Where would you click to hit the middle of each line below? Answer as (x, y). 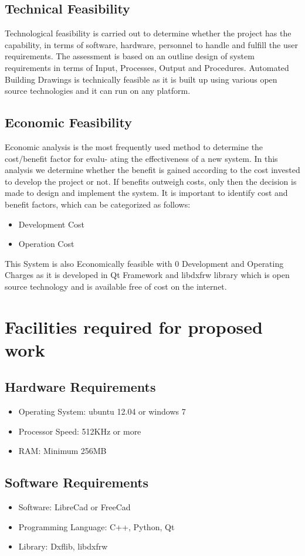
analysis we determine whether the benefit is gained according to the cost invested (152, 170)
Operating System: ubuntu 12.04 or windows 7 (102, 411)
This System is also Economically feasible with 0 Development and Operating (144, 263)
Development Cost (52, 224)
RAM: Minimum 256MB (62, 451)
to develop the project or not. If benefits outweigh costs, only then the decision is (151, 181)
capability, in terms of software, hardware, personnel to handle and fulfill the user (151, 44)
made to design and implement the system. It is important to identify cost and (146, 193)
